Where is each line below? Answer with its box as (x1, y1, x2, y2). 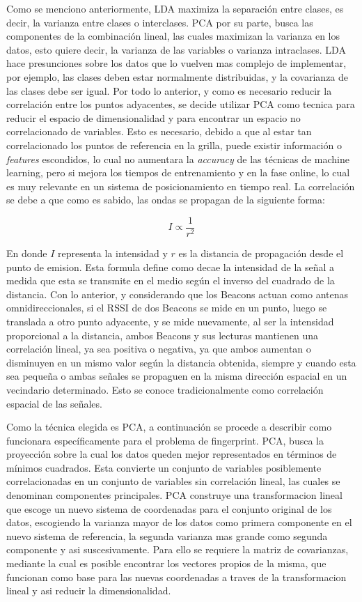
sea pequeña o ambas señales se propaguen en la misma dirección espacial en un (6, 369, 347, 383)
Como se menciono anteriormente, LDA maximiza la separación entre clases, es (6, 1, 344, 15)
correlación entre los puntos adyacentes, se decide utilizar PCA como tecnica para (6, 97, 355, 111)
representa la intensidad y (58, 245, 168, 260)
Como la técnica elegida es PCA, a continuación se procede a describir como (6, 419, 332, 434)
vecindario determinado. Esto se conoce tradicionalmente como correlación (6, 382, 324, 396)
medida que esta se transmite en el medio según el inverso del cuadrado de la (6, 273, 335, 288)
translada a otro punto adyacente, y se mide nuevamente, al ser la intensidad (6, 314, 334, 328)
